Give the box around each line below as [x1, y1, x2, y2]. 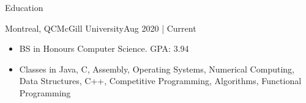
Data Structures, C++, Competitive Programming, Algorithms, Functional [19, 74, 302, 87]
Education [5, 1, 43, 13]
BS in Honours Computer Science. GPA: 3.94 [19, 42, 189, 55]
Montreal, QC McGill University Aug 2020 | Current [5, 21, 196, 34]
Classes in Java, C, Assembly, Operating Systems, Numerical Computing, [19, 62, 294, 75]
